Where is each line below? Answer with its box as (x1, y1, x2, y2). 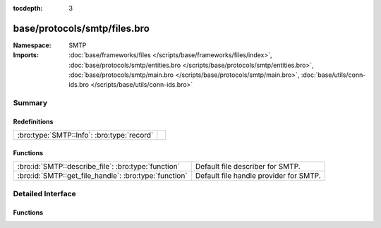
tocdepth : (13, 4, 43, 12)
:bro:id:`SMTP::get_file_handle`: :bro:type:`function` (17, 171, 188, 181)
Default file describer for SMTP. (195, 162, 301, 172)
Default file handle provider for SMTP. (195, 171, 321, 181)
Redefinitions (13, 117, 54, 126)
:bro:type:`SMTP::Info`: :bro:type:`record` (17, 131, 154, 140)
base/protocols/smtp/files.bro (13, 22, 150, 35)
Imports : (13, 51, 39, 59)
